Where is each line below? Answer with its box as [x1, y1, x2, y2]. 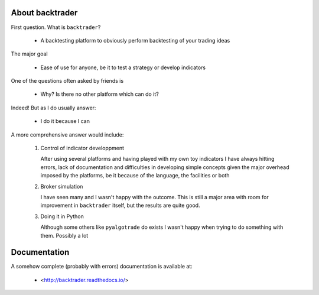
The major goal [11, 50, 48, 57]
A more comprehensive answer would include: [11, 131, 124, 138]
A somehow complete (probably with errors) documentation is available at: [11, 263, 193, 270]
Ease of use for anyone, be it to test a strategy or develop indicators [40, 64, 206, 71]
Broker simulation [40, 183, 83, 190]
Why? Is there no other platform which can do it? [40, 90, 159, 98]
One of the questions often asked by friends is [11, 77, 124, 85]
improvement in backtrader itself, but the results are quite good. [40, 202, 200, 209]
